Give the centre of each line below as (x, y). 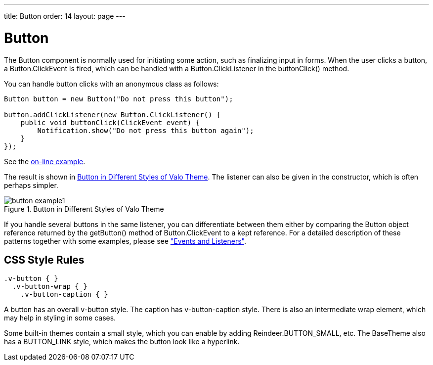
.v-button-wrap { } (50, 287)
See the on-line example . (45, 161)
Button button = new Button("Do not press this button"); (119, 99)
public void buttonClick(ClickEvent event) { (110, 122)
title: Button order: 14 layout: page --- (65, 16)
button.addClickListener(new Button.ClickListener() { (112, 114)
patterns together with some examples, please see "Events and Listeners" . (125, 241)
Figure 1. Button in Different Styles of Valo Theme (84, 209)
